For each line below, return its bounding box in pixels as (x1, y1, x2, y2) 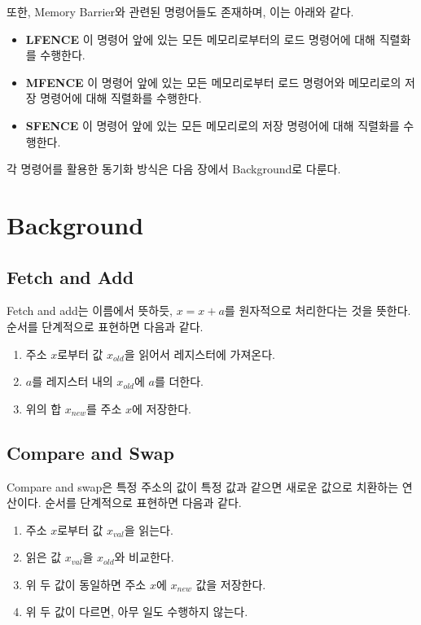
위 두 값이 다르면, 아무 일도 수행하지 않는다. (25, 603, 248, 620)
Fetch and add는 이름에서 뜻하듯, (7, 302, 173, 319)
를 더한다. (154, 373, 204, 390)
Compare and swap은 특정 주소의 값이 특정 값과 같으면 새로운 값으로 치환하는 (7, 478, 399, 495)
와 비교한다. (114, 549, 174, 566)
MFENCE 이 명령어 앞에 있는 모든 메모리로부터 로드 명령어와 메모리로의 (25, 73, 401, 90)
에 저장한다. (132, 400, 191, 417)
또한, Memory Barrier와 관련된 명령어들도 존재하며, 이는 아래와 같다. (7, 3, 354, 20)
